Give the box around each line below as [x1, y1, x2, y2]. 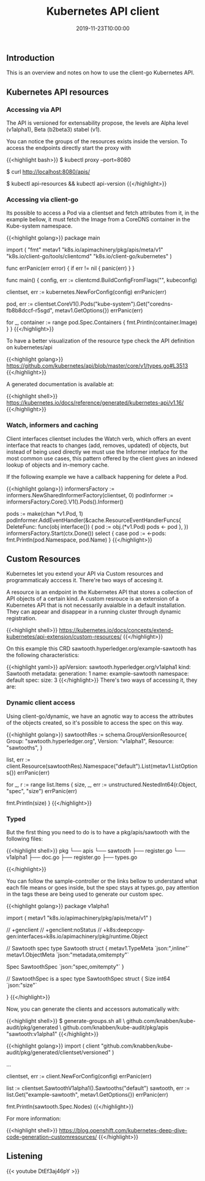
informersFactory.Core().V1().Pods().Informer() [6, 498, 124, 505]
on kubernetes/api [6, 344, 53, 351]
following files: [6, 835, 43, 843]
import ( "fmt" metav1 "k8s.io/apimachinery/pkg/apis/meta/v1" [6, 246, 163, 253]
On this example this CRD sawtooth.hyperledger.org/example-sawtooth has [6, 645, 197, 652]
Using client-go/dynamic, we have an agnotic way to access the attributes [6, 712, 194, 720]
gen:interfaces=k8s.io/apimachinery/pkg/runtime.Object [6, 933, 148, 940]
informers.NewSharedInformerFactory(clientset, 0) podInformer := [6, 491, 174, 499]
